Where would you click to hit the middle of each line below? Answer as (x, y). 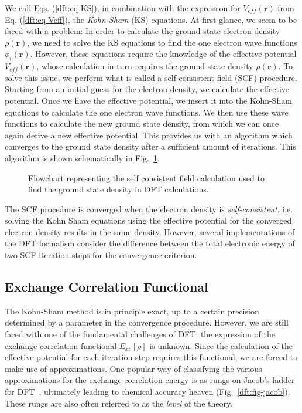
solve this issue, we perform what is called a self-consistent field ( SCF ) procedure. (151, 77)
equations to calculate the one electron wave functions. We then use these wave (147, 112)
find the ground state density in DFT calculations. (119, 189)
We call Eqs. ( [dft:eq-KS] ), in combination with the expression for (123, 8)
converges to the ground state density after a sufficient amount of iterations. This (150, 146)
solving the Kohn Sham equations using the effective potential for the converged (148, 220)
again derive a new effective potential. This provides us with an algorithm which (149, 135)
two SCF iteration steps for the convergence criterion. (101, 255)
